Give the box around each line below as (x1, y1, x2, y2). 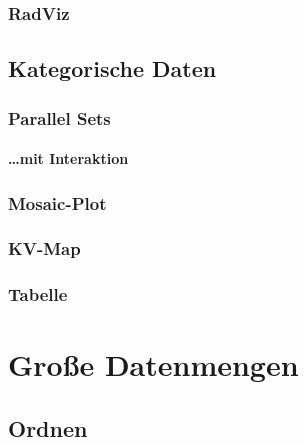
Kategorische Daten (8, 53, 217, 84)
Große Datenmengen (8, 344, 299, 385)
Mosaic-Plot (8, 190, 107, 215)
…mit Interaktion (8, 148, 129, 169)
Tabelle (8, 282, 68, 307)
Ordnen (8, 412, 88, 443)
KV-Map (8, 236, 81, 261)
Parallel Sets (8, 105, 111, 130)
